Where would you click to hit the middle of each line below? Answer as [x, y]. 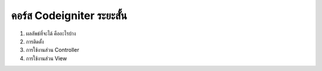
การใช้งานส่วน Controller [53, 50]
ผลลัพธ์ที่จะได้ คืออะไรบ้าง [51, 33]
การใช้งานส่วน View [47, 58]
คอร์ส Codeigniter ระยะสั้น [69, 16]
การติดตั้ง [35, 41]
